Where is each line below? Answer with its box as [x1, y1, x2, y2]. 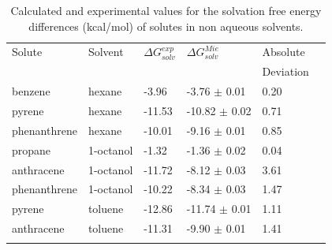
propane [12, 141, 51, 158]
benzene [12, 83, 50, 99]
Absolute [262, 43, 305, 60]
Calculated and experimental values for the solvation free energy [10, 2, 322, 18]
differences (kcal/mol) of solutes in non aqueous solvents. [28, 17, 304, 34]
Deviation [262, 63, 309, 80]
